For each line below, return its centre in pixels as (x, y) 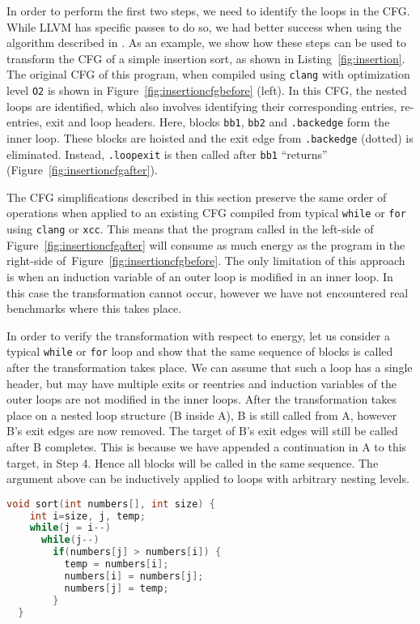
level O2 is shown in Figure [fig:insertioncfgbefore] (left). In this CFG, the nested (207, 90)
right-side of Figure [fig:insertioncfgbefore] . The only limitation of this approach (206, 261)
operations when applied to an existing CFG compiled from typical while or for (206, 213)
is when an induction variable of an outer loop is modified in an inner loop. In (200, 276)
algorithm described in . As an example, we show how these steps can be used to (207, 43)
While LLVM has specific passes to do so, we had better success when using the (204, 26)
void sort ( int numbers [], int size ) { (111, 504)
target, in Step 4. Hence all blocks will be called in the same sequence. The (193, 462)
